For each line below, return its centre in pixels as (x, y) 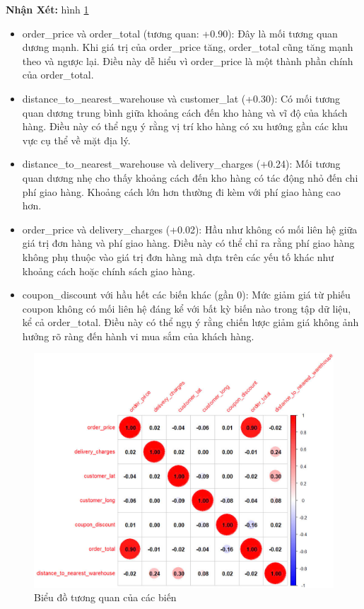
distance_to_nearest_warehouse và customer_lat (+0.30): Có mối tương (181, 98)
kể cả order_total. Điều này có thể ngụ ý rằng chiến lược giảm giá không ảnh (190, 322)
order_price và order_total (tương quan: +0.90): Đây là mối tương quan (180, 33)
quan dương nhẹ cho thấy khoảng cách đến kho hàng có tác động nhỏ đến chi (190, 177)
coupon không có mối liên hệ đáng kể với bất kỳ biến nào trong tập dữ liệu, (187, 308)
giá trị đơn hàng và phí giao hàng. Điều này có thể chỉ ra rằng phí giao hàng (188, 243)
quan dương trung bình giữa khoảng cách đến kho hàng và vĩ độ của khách (185, 112)
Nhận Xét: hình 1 (47, 9)
